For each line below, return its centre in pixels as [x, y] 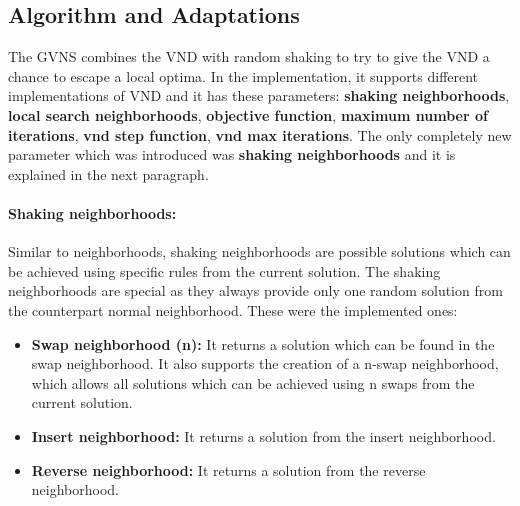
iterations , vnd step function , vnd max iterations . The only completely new [260, 134]
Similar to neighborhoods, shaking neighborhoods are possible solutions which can [259, 251]
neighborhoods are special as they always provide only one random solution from [255, 290]
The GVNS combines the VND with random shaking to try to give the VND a [249, 56]
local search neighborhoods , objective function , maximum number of [248, 114]
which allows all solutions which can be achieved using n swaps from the [253, 382]
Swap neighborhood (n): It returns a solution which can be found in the [263, 343]
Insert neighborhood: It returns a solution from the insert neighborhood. [263, 435]
